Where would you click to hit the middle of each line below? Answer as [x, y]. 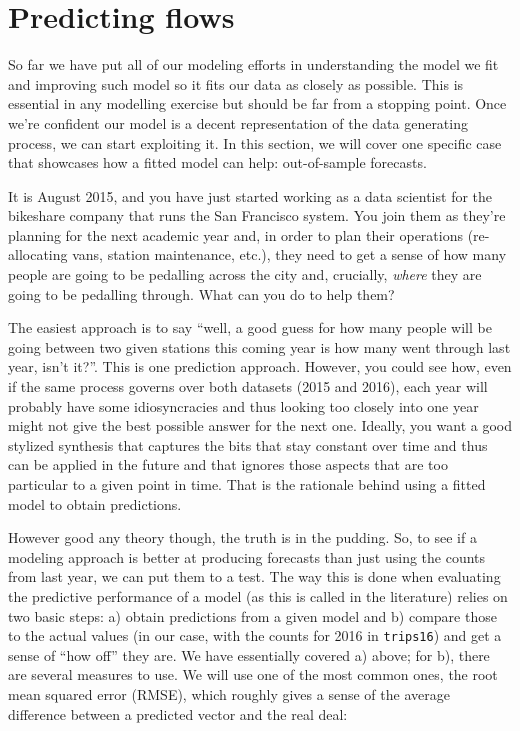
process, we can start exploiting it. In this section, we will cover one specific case [255, 142]
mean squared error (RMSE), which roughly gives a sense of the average [229, 694]
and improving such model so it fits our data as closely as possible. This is [236, 83]
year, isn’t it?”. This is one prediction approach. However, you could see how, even [260, 366]
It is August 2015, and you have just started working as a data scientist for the [250, 195]
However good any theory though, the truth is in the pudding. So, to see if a [242, 537]
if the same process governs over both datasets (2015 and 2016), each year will [248, 386]
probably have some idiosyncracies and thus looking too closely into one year [243, 405]
